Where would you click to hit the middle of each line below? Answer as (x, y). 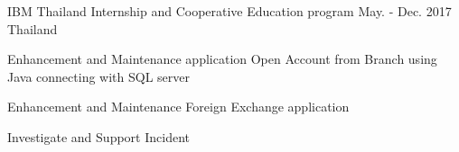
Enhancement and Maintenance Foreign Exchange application (178, 107)
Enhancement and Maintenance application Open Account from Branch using (222, 59)
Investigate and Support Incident (98, 136)
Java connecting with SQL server (98, 76)
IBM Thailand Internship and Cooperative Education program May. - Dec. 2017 (229, 11)
